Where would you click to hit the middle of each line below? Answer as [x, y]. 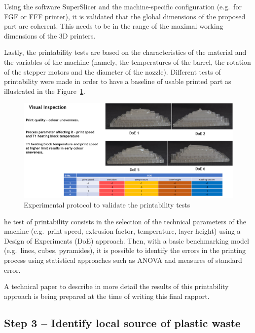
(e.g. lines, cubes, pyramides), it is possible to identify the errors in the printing [125, 250]
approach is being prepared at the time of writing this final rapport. [107, 296]
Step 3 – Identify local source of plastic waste [122, 322]
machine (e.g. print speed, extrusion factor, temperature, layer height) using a [122, 231]
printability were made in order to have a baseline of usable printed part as [118, 81]
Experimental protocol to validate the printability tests [107, 205]
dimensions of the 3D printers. [50, 35]
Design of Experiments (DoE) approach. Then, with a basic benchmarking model [127, 240]
